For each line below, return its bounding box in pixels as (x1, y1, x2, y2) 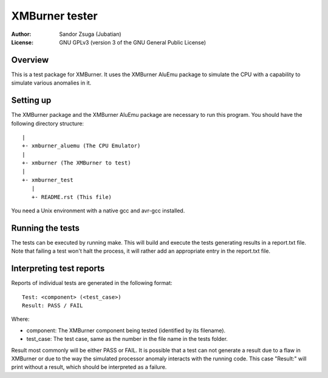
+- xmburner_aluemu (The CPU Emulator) (22, 142, 141, 149)
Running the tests (11, 223, 80, 233)
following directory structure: (11, 119, 84, 127)
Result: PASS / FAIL (22, 302, 83, 309)
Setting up (11, 95, 52, 106)
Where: (11, 315, 30, 323)
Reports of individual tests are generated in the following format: (11, 279, 173, 287)
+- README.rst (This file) (31, 194, 112, 200)
